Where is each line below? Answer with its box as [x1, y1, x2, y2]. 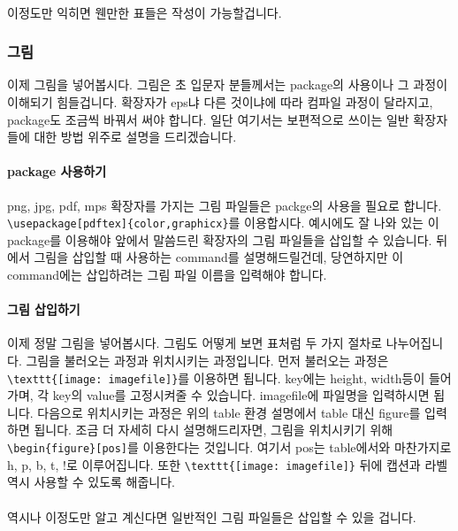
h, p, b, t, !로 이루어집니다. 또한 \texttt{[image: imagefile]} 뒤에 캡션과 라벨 [7, 455, 448, 473]
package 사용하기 [7, 162, 107, 181]
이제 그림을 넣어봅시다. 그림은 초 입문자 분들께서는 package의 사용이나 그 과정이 [7, 75, 448, 94]
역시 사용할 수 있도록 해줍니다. [7, 473, 175, 491]
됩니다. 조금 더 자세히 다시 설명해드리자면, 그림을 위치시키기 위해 [34, 420, 393, 439]
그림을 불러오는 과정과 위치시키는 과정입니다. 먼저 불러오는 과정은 [26, 351, 389, 369]
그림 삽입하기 [7, 300, 80, 319]
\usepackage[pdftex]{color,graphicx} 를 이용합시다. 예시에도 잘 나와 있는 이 [7, 213, 439, 232]
